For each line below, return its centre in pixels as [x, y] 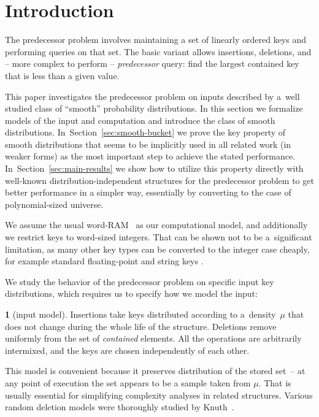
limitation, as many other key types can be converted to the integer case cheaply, [157, 249]
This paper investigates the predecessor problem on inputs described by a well [152, 96]
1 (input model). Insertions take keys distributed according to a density [140, 314]
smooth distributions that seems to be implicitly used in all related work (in [148, 144]
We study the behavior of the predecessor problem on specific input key [140, 281]
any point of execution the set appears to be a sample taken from [128, 382]
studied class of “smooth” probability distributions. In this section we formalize [154, 108]
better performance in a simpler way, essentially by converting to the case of [148, 192]
